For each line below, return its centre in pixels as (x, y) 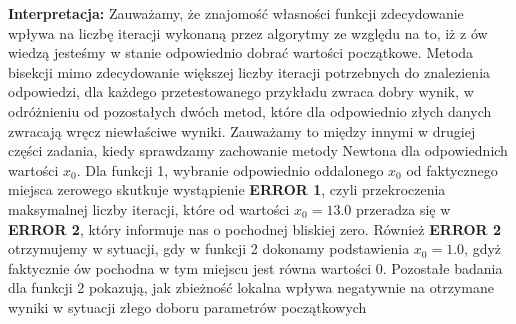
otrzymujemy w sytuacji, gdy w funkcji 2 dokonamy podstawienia (209, 248)
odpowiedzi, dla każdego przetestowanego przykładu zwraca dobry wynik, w (241, 91)
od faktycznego (452, 169)
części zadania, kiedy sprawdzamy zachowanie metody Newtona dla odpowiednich (258, 150)
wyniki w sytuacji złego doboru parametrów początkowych (187, 306)
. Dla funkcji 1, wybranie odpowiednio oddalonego (230, 169)
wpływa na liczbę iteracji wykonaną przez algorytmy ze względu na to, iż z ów (248, 32)
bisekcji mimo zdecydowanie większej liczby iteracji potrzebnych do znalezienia (249, 71)
